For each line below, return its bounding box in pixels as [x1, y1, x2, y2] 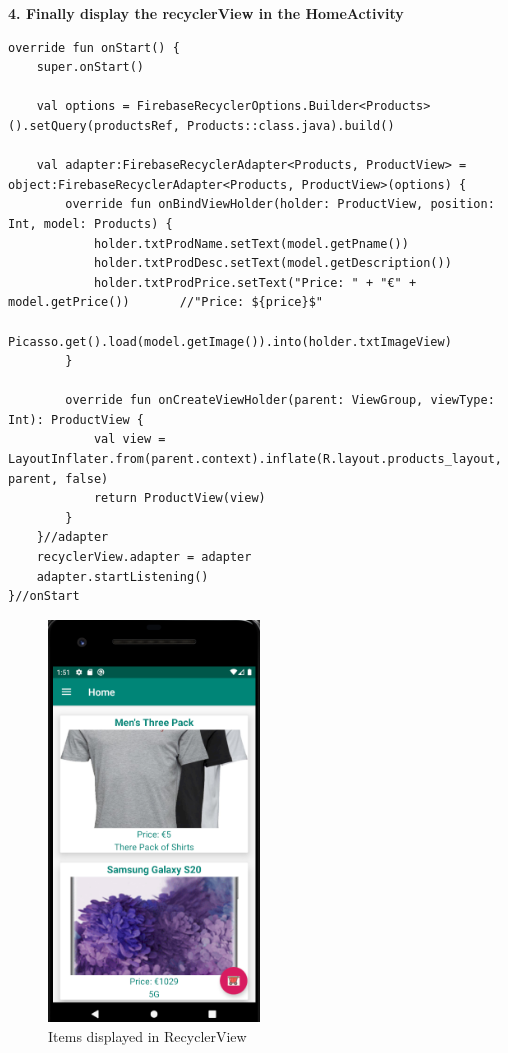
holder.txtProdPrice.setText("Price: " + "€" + [93, 275, 417, 290]
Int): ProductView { [8, 412, 145, 427]
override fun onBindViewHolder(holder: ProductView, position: [65, 197, 495, 212]
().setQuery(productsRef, [8, 118, 180, 133]
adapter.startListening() [36, 569, 209, 584]
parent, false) [8, 471, 109, 486]
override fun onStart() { [8, 40, 180, 55]
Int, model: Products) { [8, 216, 173, 231]
